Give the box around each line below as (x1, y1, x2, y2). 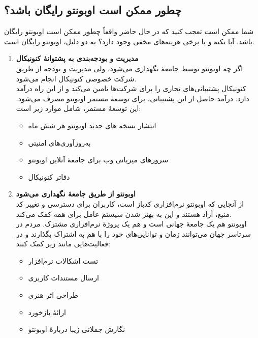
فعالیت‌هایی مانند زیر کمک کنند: (16, 238, 110, 249)
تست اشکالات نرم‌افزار (28, 255, 99, 266)
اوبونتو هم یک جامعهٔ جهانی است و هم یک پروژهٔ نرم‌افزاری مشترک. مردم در (16, 218, 247, 229)
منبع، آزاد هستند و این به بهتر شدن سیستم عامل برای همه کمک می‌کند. (16, 208, 232, 219)
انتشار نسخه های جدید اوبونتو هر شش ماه (28, 120, 156, 130)
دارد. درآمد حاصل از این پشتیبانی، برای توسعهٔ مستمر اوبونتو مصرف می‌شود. (16, 93, 249, 103)
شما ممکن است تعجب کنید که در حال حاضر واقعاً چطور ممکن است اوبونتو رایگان (4, 26, 254, 37)
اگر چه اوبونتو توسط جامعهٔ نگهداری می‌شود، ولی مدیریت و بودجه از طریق (16, 63, 243, 73)
